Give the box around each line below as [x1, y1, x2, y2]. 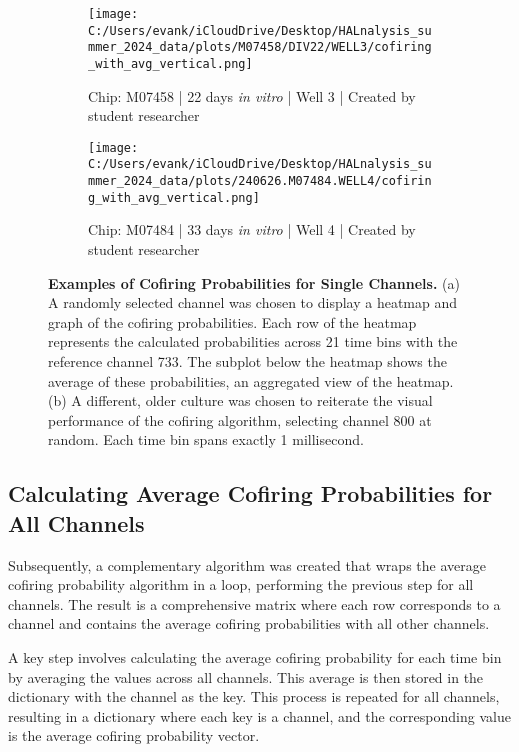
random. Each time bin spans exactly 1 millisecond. [48, 429, 364, 450]
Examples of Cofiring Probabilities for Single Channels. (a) [48, 272, 460, 293]
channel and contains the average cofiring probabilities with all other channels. [8, 613, 490, 634]
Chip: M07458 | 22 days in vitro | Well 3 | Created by [88, 85, 416, 106]
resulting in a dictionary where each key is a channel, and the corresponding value [8, 705, 511, 726]
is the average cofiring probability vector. [8, 725, 260, 746]
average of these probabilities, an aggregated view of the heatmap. [48, 370, 454, 391]
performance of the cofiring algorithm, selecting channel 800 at [48, 409, 432, 430]
